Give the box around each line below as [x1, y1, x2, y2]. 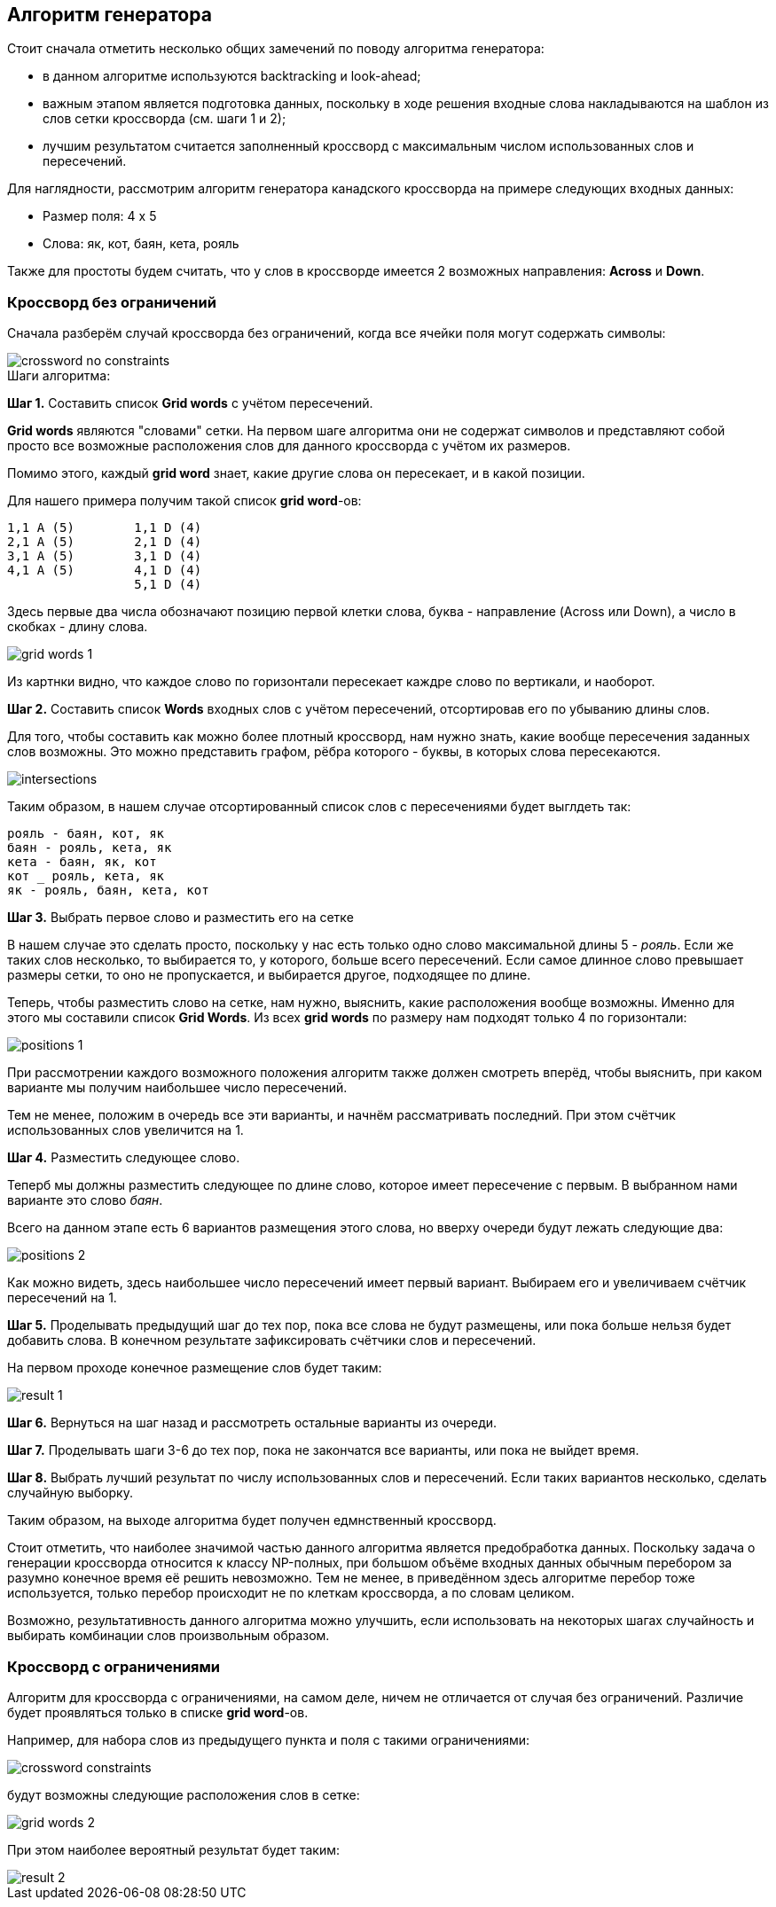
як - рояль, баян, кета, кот [7, 883, 209, 898]
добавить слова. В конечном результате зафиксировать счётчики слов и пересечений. [7, 1333, 537, 1348]
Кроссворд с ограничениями [7, 1657, 221, 1676]
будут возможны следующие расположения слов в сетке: [7, 1786, 360, 1802]
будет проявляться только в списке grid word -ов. [7, 1704, 309, 1720]
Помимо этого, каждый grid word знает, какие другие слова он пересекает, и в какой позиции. [7, 465, 585, 481]
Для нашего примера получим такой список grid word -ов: [7, 493, 362, 509]
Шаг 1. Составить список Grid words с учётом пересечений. [7, 395, 373, 411]
